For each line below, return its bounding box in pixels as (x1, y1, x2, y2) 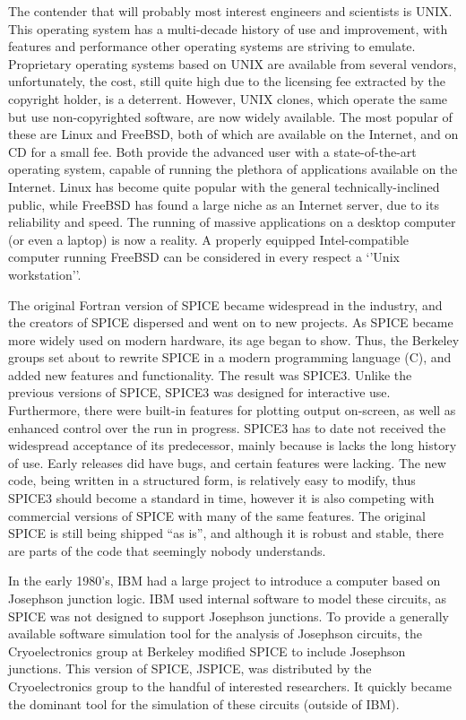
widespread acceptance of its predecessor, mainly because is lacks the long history (8, 436, 457, 455)
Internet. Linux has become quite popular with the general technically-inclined (8, 177, 440, 195)
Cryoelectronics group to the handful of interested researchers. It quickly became (8, 676, 452, 695)
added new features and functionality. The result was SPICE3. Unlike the (8, 365, 412, 384)
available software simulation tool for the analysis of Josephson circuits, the (8, 624, 423, 643)
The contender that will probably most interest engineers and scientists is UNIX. (8, 2, 453, 20)
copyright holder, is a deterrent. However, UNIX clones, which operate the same (8, 89, 448, 108)
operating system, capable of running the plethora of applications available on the (8, 160, 458, 178)
